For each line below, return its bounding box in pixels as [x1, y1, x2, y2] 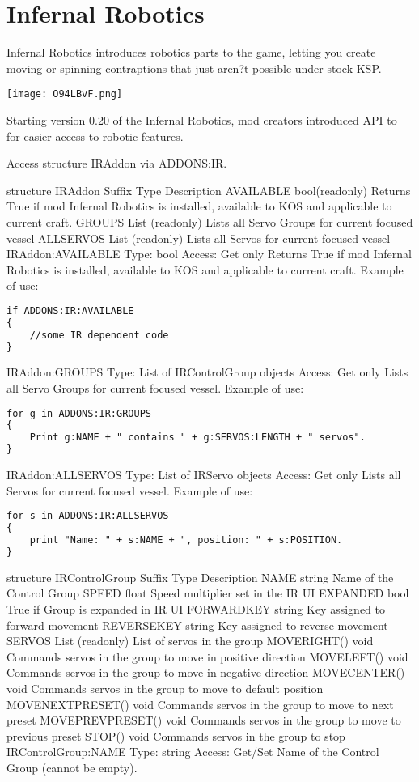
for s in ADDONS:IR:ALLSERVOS [6, 510, 169, 522]
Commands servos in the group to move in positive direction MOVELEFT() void [6, 648, 408, 665]
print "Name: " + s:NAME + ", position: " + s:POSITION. [29, 534, 343, 546]
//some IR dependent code [29, 329, 169, 341]
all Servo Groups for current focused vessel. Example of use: [6, 380, 304, 396]
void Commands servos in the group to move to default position [6, 679, 324, 696]
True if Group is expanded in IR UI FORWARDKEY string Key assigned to [6, 600, 385, 617]
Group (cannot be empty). [6, 759, 138, 776]
